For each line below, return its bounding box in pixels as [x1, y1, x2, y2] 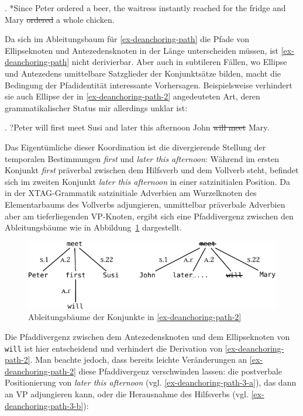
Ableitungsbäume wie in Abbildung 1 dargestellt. [5, 221, 182, 233]
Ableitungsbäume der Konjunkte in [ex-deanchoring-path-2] [28, 311, 242, 323]
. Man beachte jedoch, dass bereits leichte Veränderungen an [30, 353, 247, 366]
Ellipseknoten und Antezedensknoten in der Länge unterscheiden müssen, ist [5, 44, 278, 56]
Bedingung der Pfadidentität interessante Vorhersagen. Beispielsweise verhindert [5, 78, 292, 91]
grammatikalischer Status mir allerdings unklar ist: [5, 101, 188, 114]
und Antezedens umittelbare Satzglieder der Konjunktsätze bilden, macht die [5, 67, 281, 79]
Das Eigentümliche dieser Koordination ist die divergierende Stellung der [5, 140, 266, 153]
